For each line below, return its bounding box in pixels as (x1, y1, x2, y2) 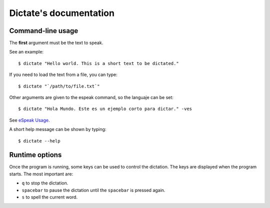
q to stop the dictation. (21, 180, 68, 186)
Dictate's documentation (9, 7, 115, 18)
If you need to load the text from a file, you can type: (9, 71, 117, 77)
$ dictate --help (18, 138, 60, 143)
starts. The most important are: (9, 170, 73, 177)
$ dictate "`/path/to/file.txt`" (18, 83, 100, 89)
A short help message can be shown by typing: (9, 126, 106, 132)
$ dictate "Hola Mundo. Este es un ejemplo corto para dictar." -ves (18, 106, 192, 112)
